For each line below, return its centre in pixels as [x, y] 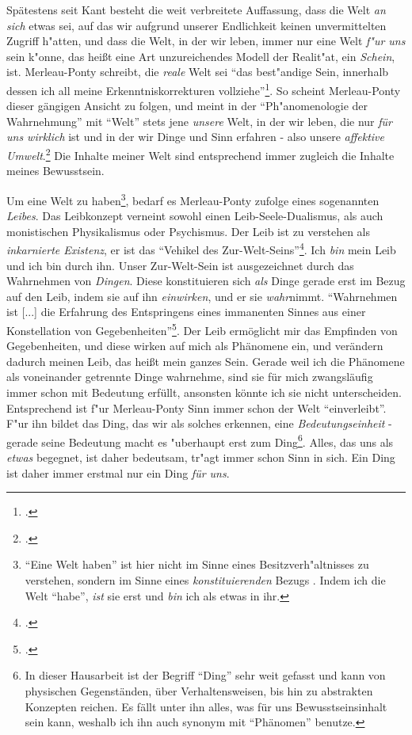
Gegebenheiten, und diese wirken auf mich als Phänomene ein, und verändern [195, 346]
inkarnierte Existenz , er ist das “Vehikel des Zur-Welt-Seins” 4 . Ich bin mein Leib [201, 248]
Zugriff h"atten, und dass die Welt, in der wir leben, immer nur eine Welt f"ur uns [206, 41]
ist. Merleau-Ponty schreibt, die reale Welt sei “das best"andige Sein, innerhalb [198, 72]
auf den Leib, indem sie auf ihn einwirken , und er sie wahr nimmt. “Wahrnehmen [202, 296]
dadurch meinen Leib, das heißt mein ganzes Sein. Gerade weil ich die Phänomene [206, 361]
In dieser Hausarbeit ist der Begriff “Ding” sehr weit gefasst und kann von [205, 675]
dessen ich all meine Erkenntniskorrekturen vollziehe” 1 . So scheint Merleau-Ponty [204, 89]
